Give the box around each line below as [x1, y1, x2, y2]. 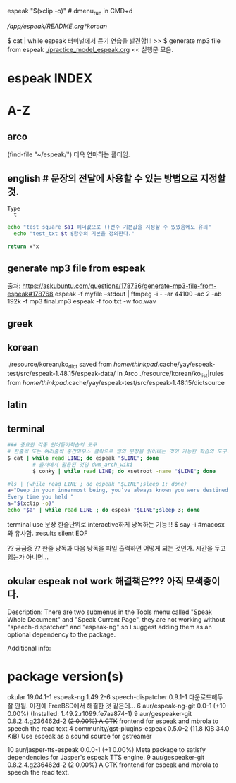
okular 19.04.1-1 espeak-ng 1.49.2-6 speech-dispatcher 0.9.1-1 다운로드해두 [7, 692, 223, 701]
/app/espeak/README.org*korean [7, 22, 108, 30]
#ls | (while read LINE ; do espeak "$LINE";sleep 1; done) [7, 480, 188, 487]
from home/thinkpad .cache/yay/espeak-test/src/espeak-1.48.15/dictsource [7, 379, 225, 387]
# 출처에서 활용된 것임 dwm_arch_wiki [32, 461, 133, 468]
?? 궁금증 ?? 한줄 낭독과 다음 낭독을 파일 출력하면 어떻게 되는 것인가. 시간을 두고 [7, 544, 227, 552]
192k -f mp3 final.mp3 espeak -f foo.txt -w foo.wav [7, 297, 156, 306]
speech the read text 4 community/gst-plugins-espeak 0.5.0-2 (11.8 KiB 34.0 [7, 724, 230, 732]
